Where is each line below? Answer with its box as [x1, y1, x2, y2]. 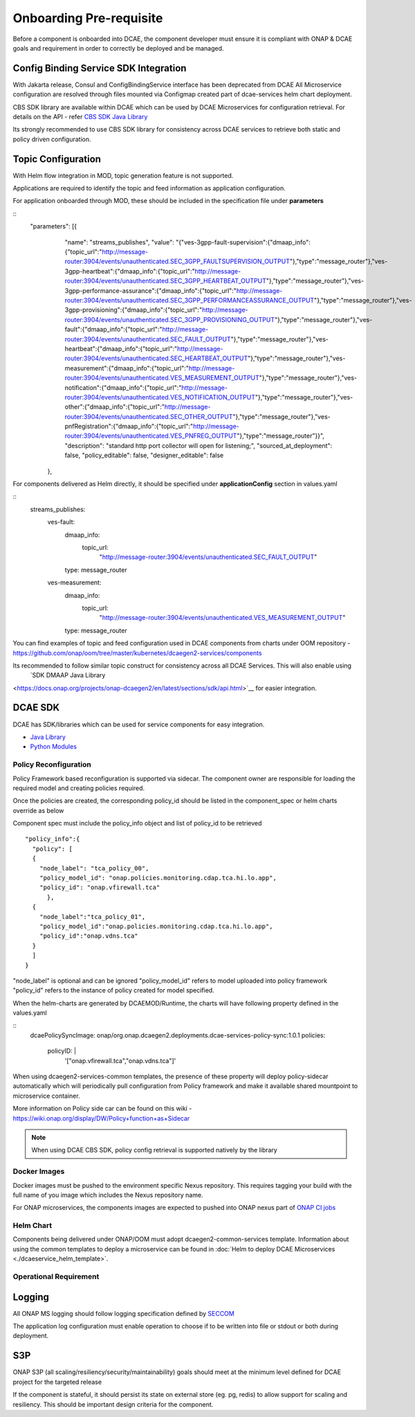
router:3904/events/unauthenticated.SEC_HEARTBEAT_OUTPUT [64, 354, 248, 363]
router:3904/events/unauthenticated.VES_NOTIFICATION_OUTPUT [64, 393, 256, 401]
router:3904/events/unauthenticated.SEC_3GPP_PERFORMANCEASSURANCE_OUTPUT [64, 296, 315, 304]
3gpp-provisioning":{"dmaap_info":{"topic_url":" [64, 305, 203, 314]
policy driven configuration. [12, 135, 91, 143]
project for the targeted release [12, 1378, 102, 1386]
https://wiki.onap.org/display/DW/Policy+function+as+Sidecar [12, 1114, 190, 1122]
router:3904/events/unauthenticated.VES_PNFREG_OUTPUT [64, 431, 237, 440]
